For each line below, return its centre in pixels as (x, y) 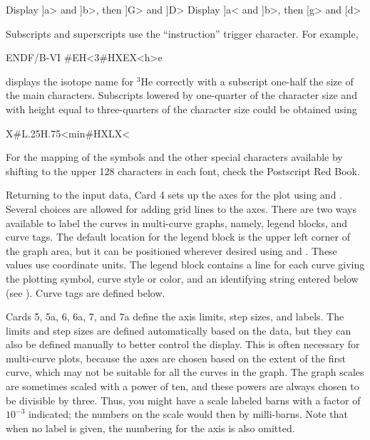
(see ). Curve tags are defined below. (86, 292)
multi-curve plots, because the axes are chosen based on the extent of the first (176, 358)
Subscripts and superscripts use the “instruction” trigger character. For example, (182, 33)
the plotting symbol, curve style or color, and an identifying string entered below (182, 278)
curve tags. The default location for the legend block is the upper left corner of (178, 237)
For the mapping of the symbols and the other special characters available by (174, 157)
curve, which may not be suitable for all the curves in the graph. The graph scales (185, 372)
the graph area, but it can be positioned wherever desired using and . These (171, 250)
